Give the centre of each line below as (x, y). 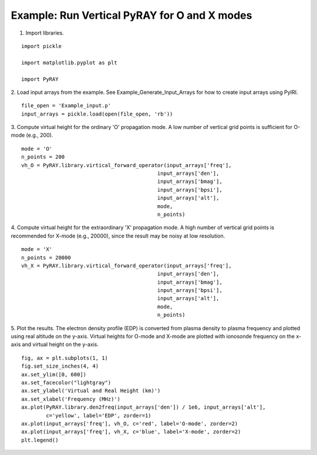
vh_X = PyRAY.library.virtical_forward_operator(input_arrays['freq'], (127, 266)
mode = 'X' (37, 249)
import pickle (41, 46)
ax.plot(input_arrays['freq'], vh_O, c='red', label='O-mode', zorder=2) (130, 423)
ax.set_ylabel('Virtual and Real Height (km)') (91, 391)
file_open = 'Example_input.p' (66, 106)
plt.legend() (40, 440)
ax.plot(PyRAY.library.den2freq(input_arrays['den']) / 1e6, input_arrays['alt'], (144, 407)
